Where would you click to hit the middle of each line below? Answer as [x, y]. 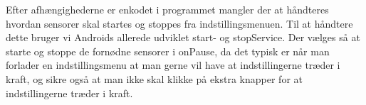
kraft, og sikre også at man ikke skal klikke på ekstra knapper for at [155, 78]
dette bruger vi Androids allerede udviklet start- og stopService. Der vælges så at [183, 37]
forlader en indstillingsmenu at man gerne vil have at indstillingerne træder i [173, 65]
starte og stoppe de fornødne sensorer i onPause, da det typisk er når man [168, 51]
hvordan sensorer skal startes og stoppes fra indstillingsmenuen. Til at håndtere [179, 23]
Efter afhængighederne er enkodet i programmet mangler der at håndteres [167, 9]
